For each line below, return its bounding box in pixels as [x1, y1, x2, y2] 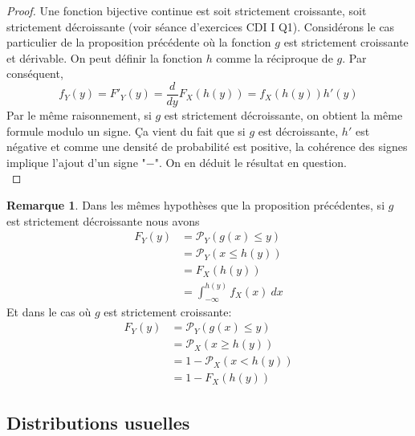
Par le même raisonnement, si [6, 107, 152, 124]
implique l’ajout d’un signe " [6, 153, 146, 170]
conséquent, [6, 65, 63, 82]
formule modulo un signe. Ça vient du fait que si [6, 122, 246, 139]
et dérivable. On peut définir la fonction [6, 49, 202, 66]
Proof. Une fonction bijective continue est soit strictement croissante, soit [6, 2, 367, 18]
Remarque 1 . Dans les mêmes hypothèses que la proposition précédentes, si [6, 197, 385, 213]
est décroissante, [258, 122, 339, 139]
